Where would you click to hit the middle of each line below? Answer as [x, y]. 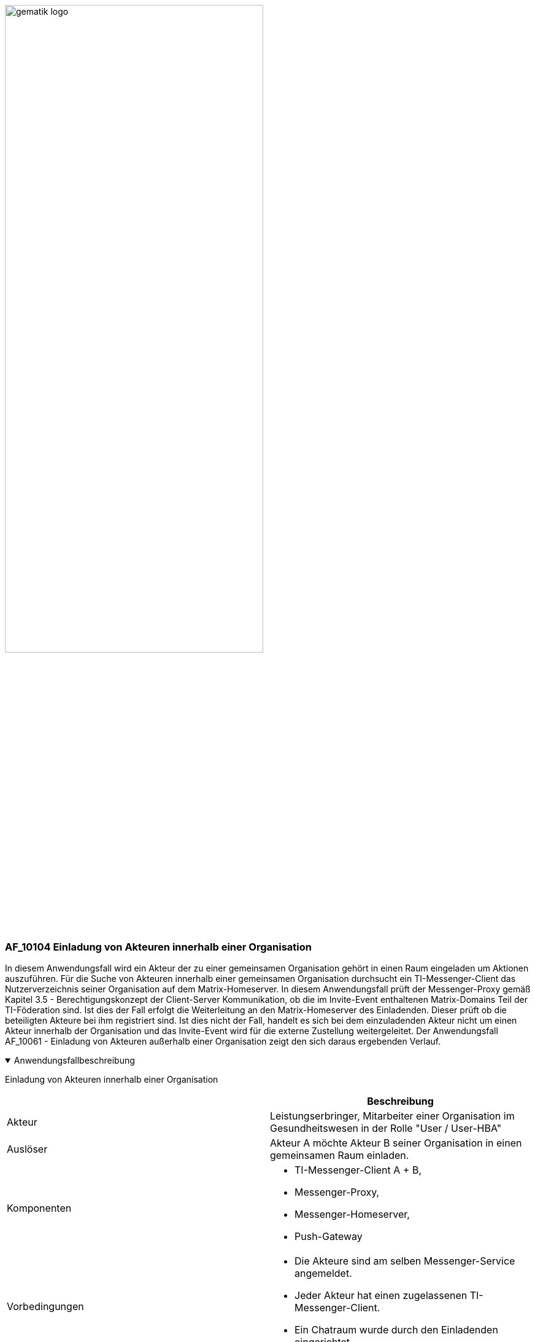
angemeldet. [323, 1273]
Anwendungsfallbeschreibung [74, 1061]
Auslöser [27, 1149]
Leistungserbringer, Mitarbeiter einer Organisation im [392, 1116]
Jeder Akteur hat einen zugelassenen [381, 1296]
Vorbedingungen [45, 1307]
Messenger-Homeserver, [352, 1214]
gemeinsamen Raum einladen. [340, 1156]
